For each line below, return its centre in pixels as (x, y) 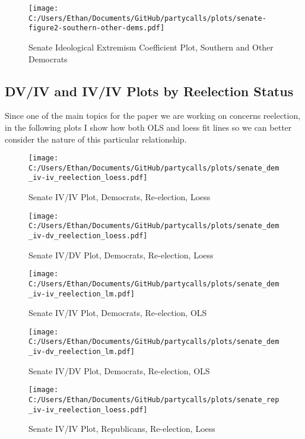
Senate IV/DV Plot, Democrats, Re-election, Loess (121, 255)
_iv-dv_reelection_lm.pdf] (82, 352)
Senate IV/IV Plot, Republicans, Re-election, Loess (122, 429)
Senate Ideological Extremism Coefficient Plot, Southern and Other (151, 47)
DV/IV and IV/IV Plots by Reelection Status (149, 91)
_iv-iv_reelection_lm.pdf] (82, 294)
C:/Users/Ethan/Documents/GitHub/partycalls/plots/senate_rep (154, 400)
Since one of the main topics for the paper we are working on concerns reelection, (153, 116)
